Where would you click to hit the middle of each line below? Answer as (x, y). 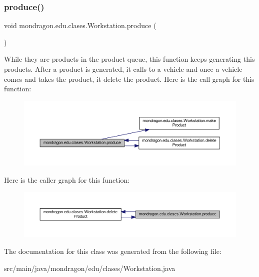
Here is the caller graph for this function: (67, 179)
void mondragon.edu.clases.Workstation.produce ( (80, 25)
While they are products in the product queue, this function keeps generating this (129, 59)
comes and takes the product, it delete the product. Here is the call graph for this (129, 79)
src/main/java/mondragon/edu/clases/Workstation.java (90, 268)
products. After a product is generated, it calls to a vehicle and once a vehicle (123, 69)
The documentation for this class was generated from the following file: (113, 251)
